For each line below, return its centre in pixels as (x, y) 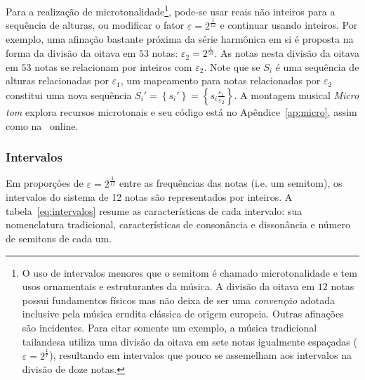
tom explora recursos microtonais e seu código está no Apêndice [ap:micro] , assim (181, 111)
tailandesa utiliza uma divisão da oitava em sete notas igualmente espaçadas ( (190, 341)
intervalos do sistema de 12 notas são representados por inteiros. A (149, 197)
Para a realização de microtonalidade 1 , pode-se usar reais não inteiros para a (171, 10)
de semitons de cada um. (59, 238)
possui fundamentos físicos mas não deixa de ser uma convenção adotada (178, 300)
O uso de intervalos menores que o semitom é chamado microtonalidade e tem (190, 272)
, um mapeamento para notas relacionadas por (220, 80)
